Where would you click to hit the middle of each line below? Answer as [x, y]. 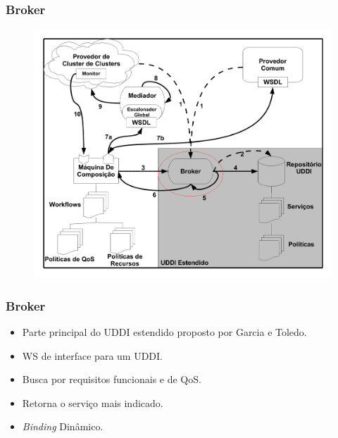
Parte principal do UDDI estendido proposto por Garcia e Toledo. [164, 331]
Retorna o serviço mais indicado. [93, 402]
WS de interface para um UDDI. [92, 355]
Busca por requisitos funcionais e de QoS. [112, 379]
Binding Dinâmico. [63, 426]
